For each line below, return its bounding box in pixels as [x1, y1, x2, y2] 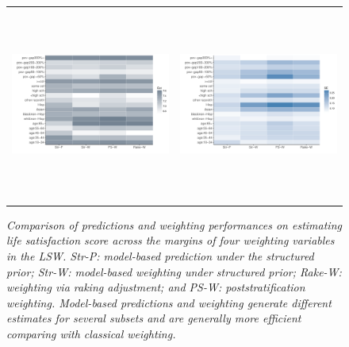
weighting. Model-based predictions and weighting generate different [6, 294, 332, 310]
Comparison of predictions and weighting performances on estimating [6, 216, 342, 233]
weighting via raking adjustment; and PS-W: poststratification [6, 279, 305, 295]
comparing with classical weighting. [6, 326, 176, 341]
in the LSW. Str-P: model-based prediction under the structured [6, 248, 314, 264]
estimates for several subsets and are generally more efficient [6, 310, 301, 326]
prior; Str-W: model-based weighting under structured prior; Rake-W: [6, 263, 342, 280]
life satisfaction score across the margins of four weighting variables [6, 232, 335, 249]
